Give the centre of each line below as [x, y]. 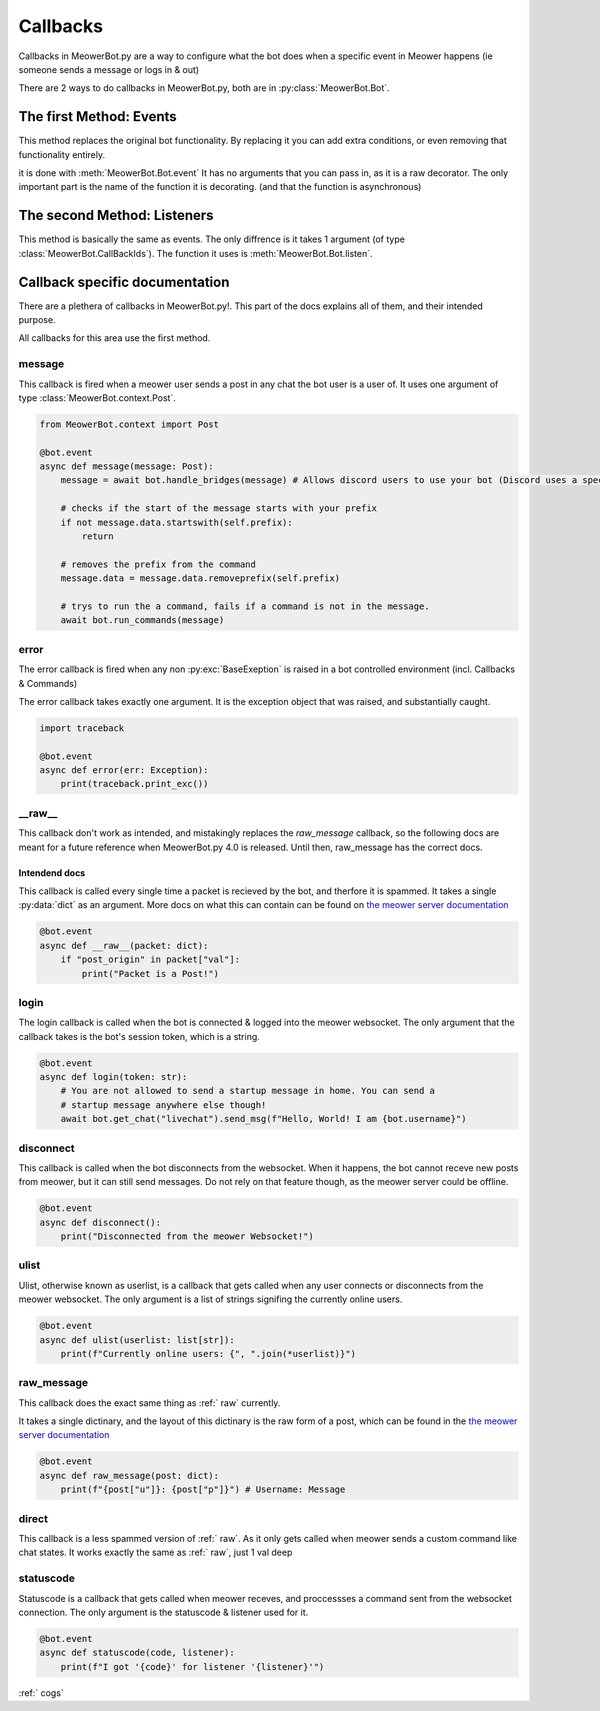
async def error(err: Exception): [124, 770]
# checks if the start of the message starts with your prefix [219, 508]
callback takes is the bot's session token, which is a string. [139, 1036]
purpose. [37, 319]
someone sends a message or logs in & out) [109, 69]
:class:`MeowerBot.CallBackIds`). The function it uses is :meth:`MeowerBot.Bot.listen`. [195, 253]
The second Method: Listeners [116, 215]
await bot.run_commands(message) [142, 620]
